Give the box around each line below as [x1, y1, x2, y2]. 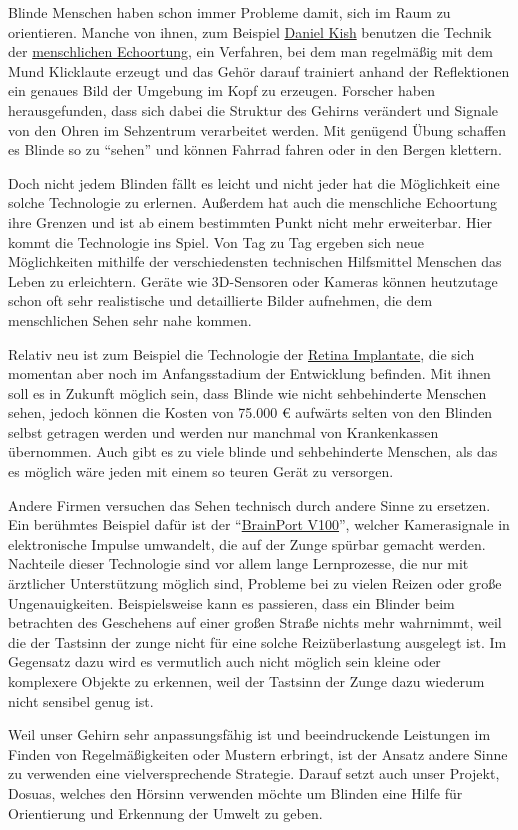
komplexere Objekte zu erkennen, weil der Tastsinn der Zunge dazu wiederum [8, 671, 485, 691]
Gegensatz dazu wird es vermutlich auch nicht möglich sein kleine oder [8, 651, 441, 672]
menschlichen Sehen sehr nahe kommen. [8, 309, 252, 330]
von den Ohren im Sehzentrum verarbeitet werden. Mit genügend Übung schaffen [8, 119, 507, 140]
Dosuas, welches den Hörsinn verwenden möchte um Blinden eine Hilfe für [8, 782, 463, 803]
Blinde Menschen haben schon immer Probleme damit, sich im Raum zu [8, 2, 451, 22]
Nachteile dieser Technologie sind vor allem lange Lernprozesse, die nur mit [8, 553, 469, 574]
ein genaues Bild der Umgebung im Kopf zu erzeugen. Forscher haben [8, 80, 435, 101]
